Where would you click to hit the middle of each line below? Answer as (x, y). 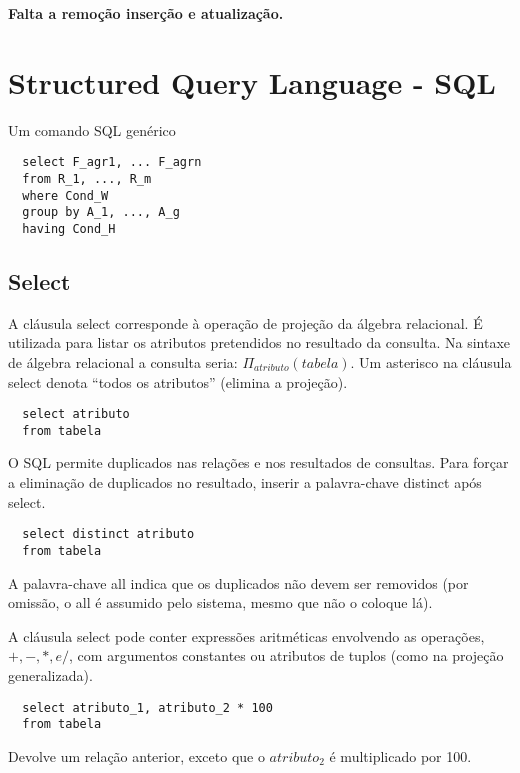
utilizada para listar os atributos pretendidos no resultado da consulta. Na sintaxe (259, 342)
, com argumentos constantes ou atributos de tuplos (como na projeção (286, 655)
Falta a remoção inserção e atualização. (146, 13)
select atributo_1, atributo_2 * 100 (147, 707)
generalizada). (50, 674)
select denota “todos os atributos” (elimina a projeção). (178, 381)
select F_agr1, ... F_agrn (112, 162)
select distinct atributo (108, 534)
